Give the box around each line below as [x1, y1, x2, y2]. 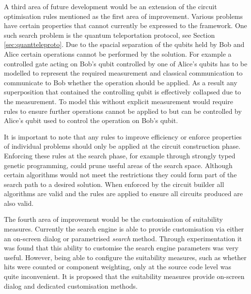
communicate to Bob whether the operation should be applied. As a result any [4, 77, 237, 87]
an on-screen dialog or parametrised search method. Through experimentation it [4, 233, 242, 243]
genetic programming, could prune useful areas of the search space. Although [4, 160, 233, 170]
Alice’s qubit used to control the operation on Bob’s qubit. [4, 115, 178, 125]
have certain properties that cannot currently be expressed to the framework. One [4, 20, 247, 31]
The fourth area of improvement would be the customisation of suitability [4, 214, 223, 224]
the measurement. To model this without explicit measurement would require [4, 96, 233, 106]
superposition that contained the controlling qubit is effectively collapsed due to [4, 87, 241, 97]
